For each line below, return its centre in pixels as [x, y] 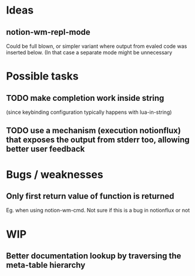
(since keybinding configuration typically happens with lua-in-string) [89, 112]
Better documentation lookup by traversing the [94, 256]
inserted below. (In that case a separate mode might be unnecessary [89, 52]
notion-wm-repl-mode [48, 32]
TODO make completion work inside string [85, 98]
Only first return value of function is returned [90, 196]
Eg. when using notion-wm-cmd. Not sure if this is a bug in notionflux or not [98, 211]
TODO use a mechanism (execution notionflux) [93, 131]
